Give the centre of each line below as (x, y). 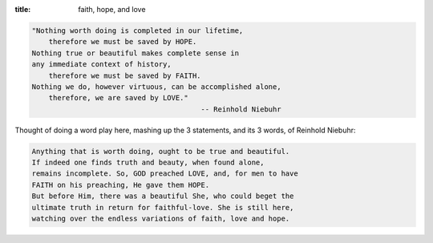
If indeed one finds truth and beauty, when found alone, (148, 163)
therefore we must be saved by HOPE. (123, 42)
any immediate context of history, (101, 65)
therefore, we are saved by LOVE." (118, 98)
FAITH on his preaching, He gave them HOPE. (121, 185)
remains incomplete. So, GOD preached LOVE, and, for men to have (165, 174)
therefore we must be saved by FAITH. (125, 75)
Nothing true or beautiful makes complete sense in (136, 53)
